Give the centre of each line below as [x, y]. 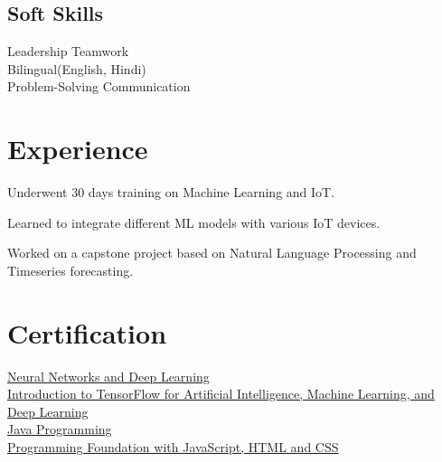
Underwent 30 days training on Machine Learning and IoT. [171, 192]
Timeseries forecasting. [71, 270]
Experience [78, 149]
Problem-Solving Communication [99, 86]
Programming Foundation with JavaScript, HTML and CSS [173, 446]
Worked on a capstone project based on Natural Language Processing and [212, 253]
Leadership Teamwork [68, 51]
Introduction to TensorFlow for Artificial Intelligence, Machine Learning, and [221, 394]
